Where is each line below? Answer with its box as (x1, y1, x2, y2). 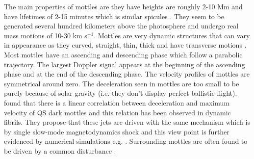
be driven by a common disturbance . (4, 145, 116, 156)
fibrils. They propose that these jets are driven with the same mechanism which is (4, 117, 250, 127)
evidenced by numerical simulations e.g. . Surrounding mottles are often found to (4, 136, 248, 146)
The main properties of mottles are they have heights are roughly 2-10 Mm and (4, 1, 243, 11)
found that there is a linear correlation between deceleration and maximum (4, 97, 229, 107)
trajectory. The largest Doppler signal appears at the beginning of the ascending (4, 59, 245, 69)
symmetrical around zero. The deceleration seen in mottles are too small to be (4, 78, 239, 88)
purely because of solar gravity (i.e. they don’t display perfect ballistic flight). (4, 88, 237, 98)
